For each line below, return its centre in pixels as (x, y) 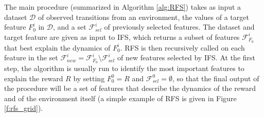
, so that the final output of (216, 78)
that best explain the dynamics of (57, 47)
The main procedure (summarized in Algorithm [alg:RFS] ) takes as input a (123, 7)
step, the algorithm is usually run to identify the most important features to (124, 68)
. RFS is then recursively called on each (182, 47)
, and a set (70, 27)
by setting (89, 78)
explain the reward (34, 78)
